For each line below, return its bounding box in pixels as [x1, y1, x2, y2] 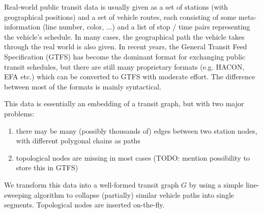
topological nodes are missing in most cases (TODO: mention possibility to [16, 152, 250, 163]
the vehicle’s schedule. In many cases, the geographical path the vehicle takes [4, 31, 245, 42]
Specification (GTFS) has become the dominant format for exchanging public [4, 51, 246, 62]
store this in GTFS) [16, 162, 78, 173]
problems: [4, 108, 35, 118]
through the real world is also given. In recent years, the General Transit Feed [4, 41, 247, 52]
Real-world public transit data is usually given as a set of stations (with [4, 2, 228, 12]
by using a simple [189, 179, 244, 190]
